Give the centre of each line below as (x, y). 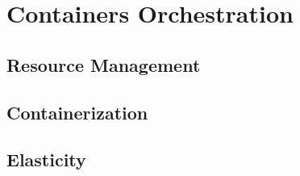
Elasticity (46, 159)
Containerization (77, 112)
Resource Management (104, 64)
